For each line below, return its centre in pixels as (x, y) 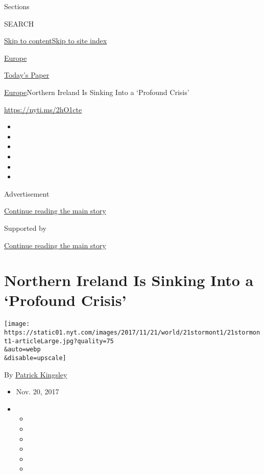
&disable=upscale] (35, 358)
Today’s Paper (27, 75)
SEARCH (19, 23)
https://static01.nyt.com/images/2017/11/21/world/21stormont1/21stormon (132, 333)
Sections (17, 6)
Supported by (25, 228)
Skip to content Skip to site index (56, 41)
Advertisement (27, 193)
